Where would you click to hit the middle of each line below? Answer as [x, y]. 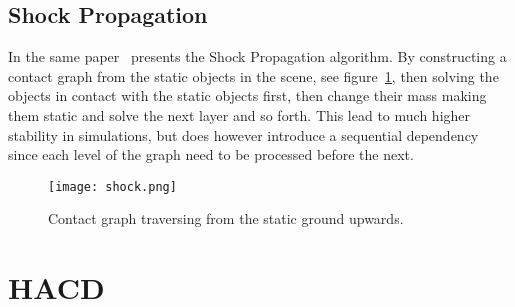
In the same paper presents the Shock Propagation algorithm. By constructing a [257, 56]
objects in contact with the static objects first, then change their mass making [247, 95]
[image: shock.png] [112, 186]
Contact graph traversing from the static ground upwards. [226, 218]
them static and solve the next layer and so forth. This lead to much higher [239, 114]
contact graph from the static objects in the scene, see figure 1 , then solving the [253, 75]
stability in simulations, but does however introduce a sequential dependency [243, 134]
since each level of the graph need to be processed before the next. [211, 154]
